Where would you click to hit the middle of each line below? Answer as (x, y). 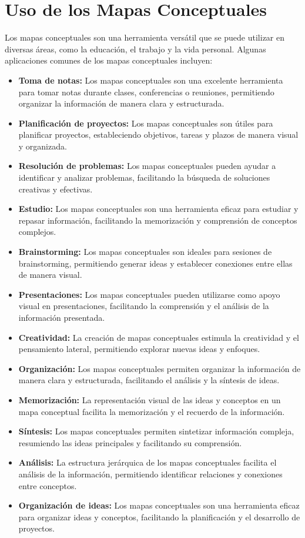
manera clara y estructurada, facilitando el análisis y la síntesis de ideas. (149, 380)
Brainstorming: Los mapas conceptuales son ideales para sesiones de (145, 252)
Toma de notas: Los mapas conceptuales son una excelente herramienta (151, 80)
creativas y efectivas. (56, 189)
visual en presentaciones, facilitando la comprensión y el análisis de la (144, 306)
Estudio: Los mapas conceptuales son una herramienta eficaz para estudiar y (158, 209)
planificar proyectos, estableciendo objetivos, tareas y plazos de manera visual (158, 134)
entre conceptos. (48, 485)
